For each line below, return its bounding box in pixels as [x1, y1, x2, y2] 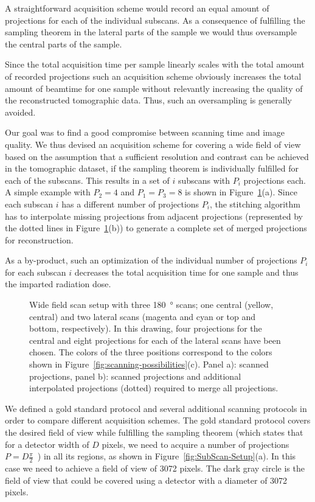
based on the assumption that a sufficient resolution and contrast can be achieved [5, 150, 309, 162]
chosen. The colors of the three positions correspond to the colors [29, 346, 272, 358]
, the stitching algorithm [209, 197, 301, 210]
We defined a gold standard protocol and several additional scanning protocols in [5, 402, 307, 414]
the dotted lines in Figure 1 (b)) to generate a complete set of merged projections [5, 221, 307, 234]
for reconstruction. [5, 233, 74, 246]
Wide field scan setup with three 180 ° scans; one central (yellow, [29, 298, 274, 311]
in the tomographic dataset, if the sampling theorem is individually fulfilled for [5, 162, 299, 175]
